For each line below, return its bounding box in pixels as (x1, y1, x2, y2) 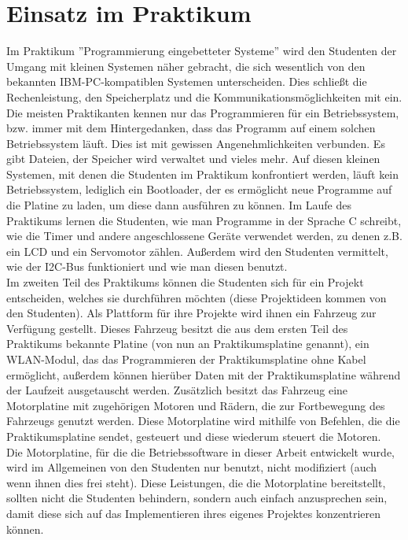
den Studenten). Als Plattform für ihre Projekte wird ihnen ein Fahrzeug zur (6, 305, 377, 321)
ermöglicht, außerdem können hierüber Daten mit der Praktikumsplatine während (6, 366, 401, 383)
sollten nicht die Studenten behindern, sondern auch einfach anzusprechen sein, (6, 490, 388, 506)
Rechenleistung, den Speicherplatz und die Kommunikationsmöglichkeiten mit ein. (6, 88, 402, 105)
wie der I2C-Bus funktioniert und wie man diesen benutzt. (6, 258, 288, 275)
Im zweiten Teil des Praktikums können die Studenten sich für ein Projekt (6, 274, 364, 290)
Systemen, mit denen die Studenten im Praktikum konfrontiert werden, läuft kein (6, 165, 399, 182)
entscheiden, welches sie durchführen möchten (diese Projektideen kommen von (6, 289, 387, 305)
